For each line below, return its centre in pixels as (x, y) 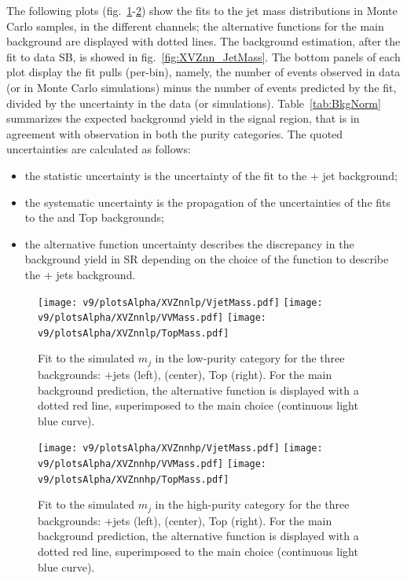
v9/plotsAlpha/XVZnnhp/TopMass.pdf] (134, 479)
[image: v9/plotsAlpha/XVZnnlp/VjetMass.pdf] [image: (180, 302)
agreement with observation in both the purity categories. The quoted (175, 133)
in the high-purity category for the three (252, 504)
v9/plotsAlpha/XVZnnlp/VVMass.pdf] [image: (152, 318)
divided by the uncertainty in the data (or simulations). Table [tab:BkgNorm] (194, 103)
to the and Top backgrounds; (94, 217)
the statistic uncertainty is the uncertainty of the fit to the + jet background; (211, 175)
